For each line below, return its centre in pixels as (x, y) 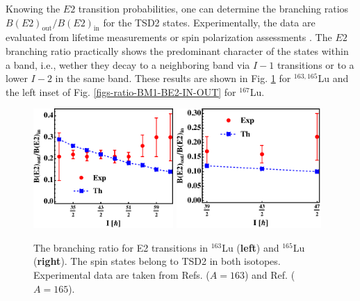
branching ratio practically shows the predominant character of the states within (177, 50)
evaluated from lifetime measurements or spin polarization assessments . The (169, 37)
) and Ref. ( (270, 274)
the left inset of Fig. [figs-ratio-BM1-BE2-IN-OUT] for (121, 91)
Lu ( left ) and (251, 247)
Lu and (333, 78)
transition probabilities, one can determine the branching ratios (213, 8)
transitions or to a (316, 64)
